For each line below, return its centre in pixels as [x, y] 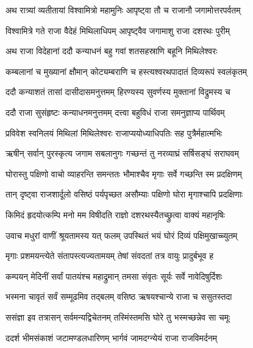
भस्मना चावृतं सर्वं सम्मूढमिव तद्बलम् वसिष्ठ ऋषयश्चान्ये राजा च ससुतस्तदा [119, 297]
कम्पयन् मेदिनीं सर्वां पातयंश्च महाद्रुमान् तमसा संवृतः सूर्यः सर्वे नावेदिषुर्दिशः [114, 276]
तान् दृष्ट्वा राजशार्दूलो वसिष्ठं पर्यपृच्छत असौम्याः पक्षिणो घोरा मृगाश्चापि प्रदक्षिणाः [124, 194]
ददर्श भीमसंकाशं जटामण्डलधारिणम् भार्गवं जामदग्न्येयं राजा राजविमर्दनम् [112, 337]
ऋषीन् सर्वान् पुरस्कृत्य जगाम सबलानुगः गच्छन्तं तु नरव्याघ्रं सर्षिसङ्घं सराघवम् [122, 153]
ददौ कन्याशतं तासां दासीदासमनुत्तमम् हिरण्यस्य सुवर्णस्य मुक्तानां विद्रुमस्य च [118, 92]
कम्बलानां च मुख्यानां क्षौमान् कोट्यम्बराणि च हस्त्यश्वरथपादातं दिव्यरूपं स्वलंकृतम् [127, 71]
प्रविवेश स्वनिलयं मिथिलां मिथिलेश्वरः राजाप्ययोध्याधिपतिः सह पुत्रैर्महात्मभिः [114, 133]
